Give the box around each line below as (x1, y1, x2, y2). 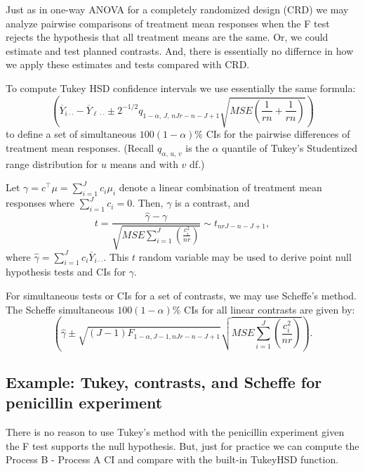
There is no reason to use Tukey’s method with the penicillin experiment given (6, 425, 345, 439)
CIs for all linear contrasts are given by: (184, 302, 355, 316)
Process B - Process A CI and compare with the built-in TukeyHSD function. (6, 452, 339, 467)
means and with (109, 156, 178, 171)
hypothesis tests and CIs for (6, 264, 126, 279)
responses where (6, 195, 74, 210)
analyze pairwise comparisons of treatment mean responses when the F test (6, 15, 330, 30)
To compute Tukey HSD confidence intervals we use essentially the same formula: (6, 80, 356, 95)
